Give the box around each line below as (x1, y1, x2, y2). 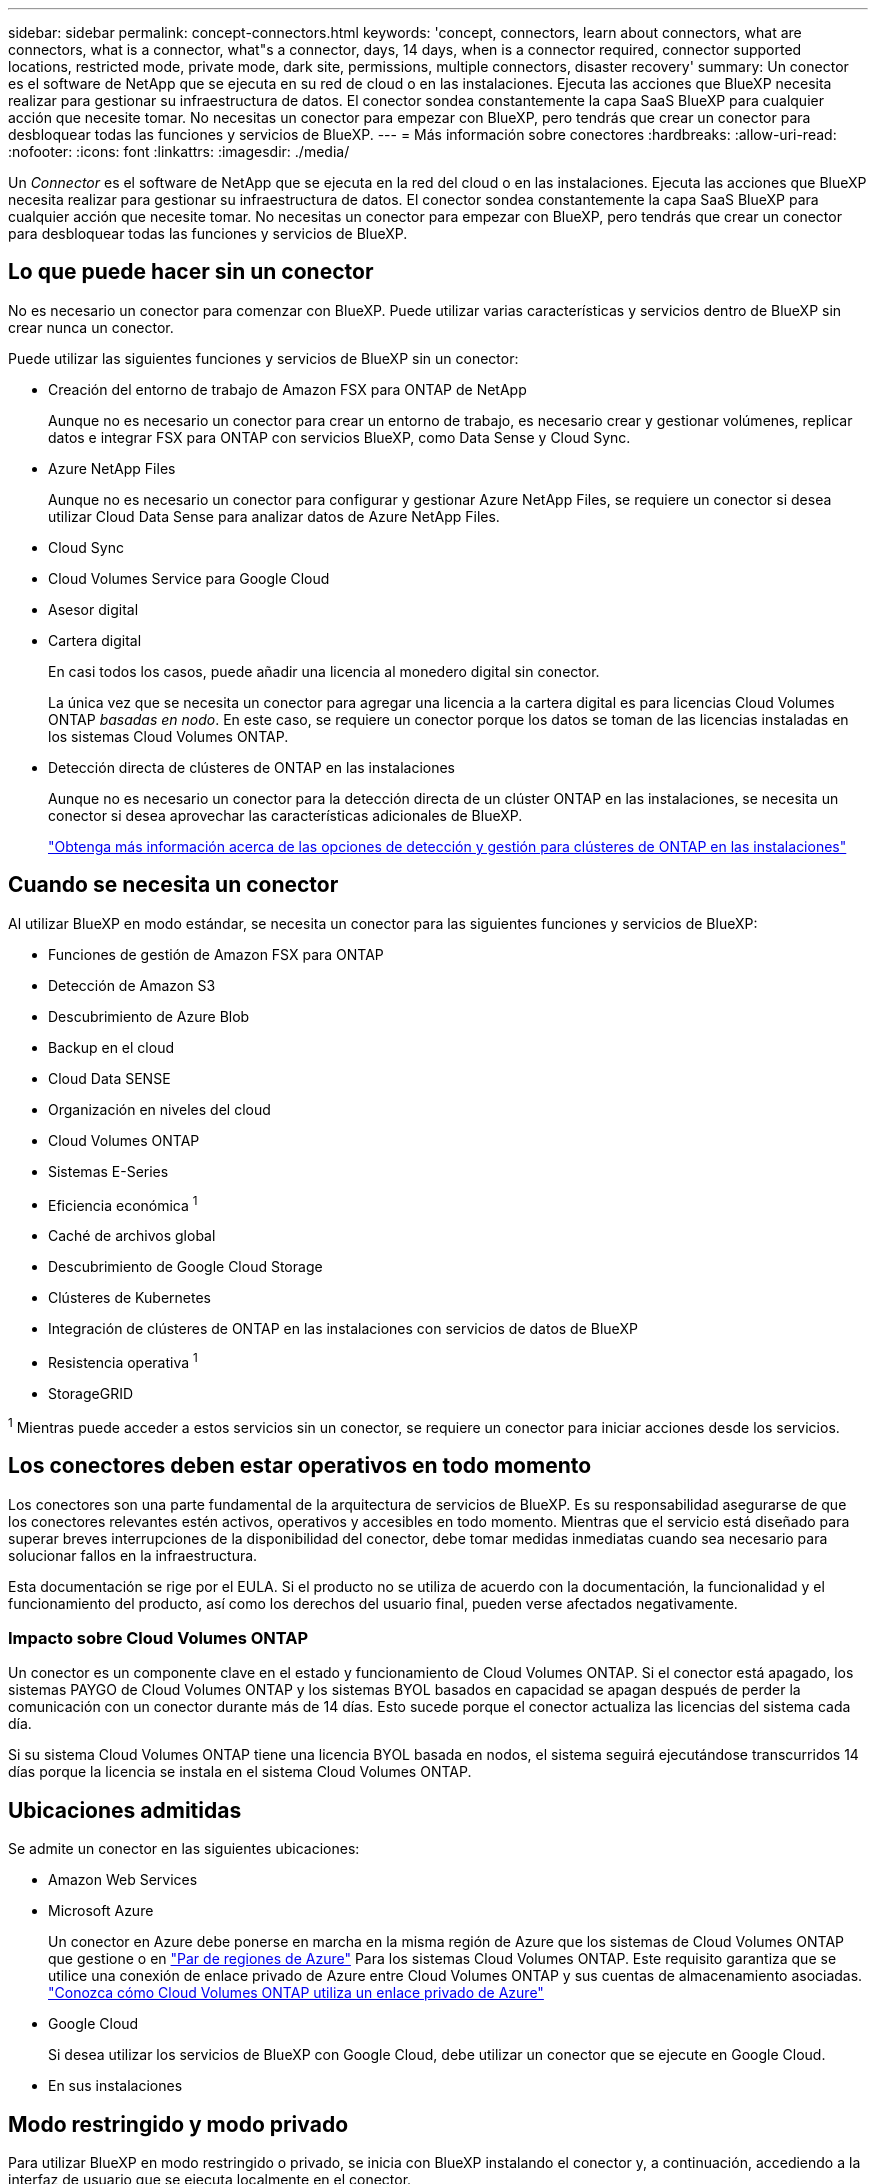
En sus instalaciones (48, 2077, 183, 2095)
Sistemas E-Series (48, 1162, 169, 1180)
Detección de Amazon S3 (48, 976, 216, 994)
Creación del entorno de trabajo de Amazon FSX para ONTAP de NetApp (48, 380, 527, 398)
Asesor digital (48, 600, 139, 618)
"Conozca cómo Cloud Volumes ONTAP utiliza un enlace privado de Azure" (48, 1984, 544, 2002)
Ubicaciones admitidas (8, 1797, 242, 1823)
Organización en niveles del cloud (48, 1100, 271, 1118)
